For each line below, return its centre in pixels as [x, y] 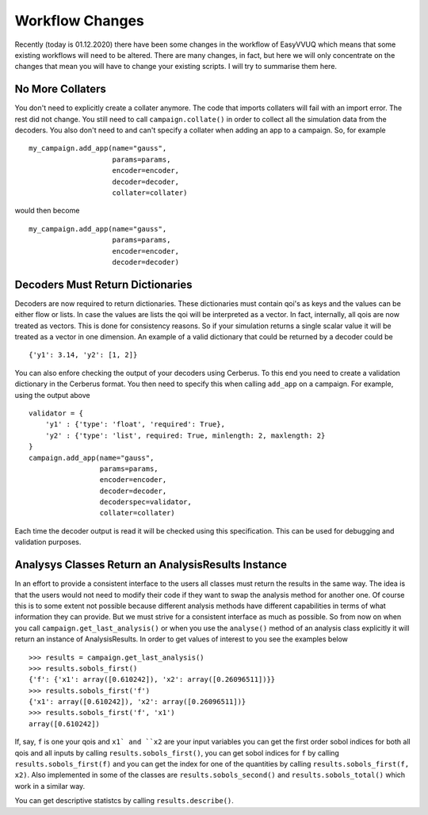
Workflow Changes [79, 21]
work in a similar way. [50, 786]
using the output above [52, 395]
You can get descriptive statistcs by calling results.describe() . [124, 801]
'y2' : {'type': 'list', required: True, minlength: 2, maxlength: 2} [185, 435]
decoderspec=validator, [145, 502]
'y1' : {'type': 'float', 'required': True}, [135, 425]
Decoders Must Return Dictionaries [103, 284]
